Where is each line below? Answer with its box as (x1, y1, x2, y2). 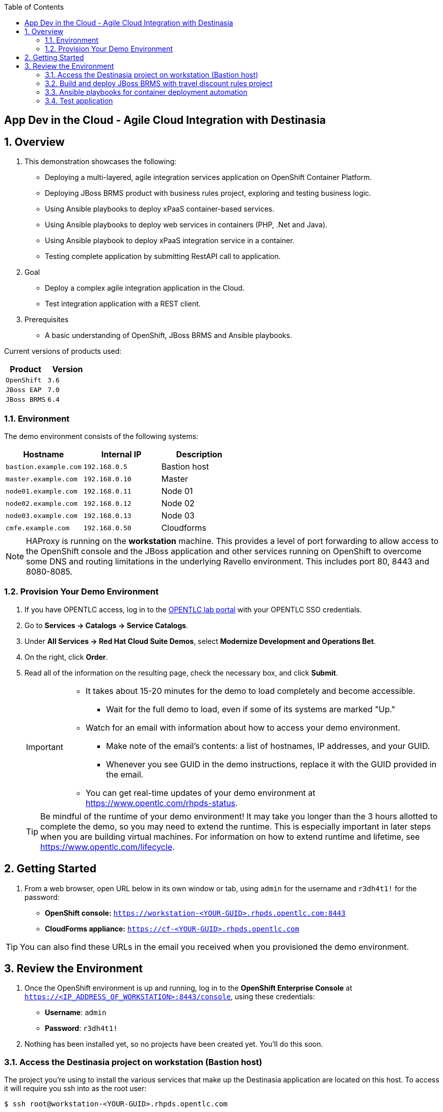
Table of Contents (4, 3, 64, 11)
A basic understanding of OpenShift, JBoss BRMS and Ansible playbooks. (45, 331, 292, 340)
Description (176, 449, 222, 460)
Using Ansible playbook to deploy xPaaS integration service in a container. (45, 236, 295, 245)
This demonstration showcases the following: (24, 157, 177, 166)
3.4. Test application (45, 96, 113, 105)
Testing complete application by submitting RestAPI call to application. (45, 252, 281, 261)
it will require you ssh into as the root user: (4, 1084, 147, 1093)
